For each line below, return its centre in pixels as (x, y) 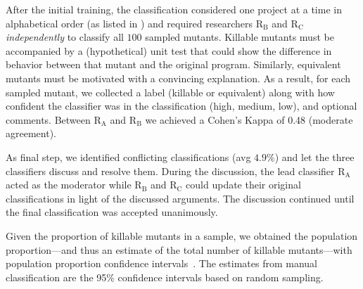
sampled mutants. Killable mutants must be (240, 37)
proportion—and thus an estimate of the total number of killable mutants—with (179, 249)
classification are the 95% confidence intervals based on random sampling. (165, 277)
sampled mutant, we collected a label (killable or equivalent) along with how (170, 92)
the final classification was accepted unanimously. (112, 212)
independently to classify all (65, 37)
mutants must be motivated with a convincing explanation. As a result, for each (178, 78)
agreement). (31, 133)
